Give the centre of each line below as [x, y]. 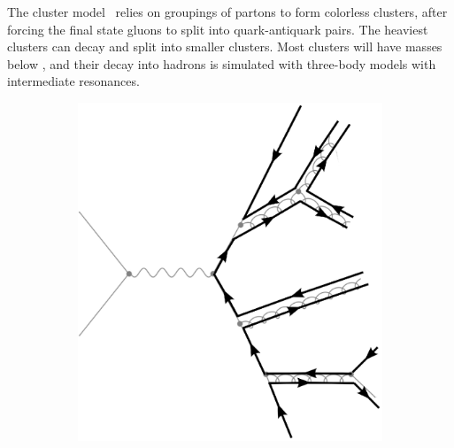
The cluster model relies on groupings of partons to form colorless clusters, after [227, 12]
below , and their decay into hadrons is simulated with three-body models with [222, 63]
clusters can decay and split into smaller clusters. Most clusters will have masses [225, 46]
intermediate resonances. [73, 81]
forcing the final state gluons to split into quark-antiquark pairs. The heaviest [218, 29]
